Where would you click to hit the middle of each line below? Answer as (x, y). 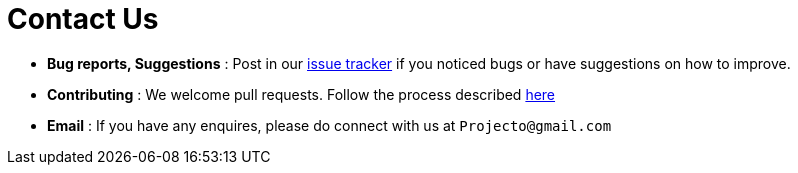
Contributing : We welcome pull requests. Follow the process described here (301, 94)
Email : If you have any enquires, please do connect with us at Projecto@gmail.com (329, 125)
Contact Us (83, 19)
